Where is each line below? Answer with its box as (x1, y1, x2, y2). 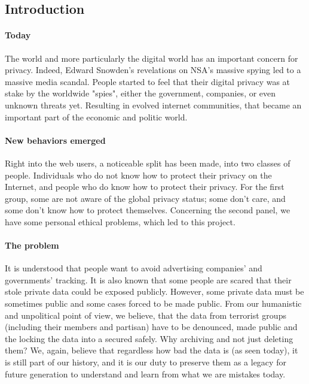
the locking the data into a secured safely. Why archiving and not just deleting (5, 332, 293, 344)
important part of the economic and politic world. (5, 110, 188, 123)
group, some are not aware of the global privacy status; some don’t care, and (5, 192, 286, 204)
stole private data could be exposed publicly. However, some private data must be (5, 285, 304, 298)
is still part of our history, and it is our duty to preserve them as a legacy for (5, 356, 286, 368)
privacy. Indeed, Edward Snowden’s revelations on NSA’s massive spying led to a (5, 64, 301, 76)
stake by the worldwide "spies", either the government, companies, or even (5, 87, 276, 99)
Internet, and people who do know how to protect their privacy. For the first (5, 180, 284, 193)
